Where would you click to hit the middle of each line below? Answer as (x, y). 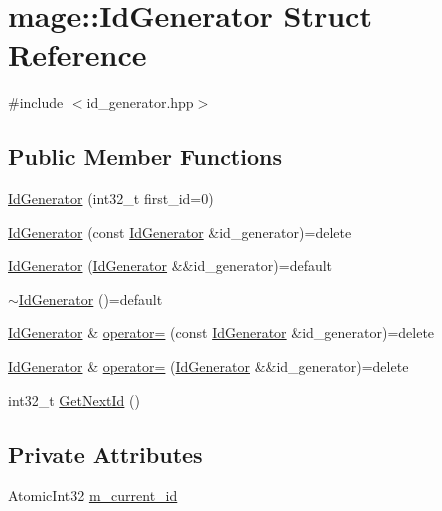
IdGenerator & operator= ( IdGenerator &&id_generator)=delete (208, 366)
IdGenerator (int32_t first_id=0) (111, 198)
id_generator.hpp (140, 102)
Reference (77, 54)
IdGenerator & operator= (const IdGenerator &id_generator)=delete (221, 332)
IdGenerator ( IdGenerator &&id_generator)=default (170, 265)
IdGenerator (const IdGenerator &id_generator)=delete (180, 231)
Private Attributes (105, 453)
